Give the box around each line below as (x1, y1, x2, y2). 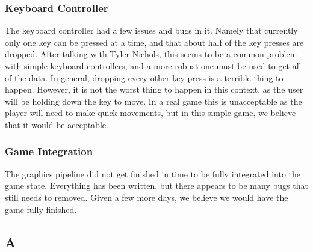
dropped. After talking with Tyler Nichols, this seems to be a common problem (5, 48, 297, 60)
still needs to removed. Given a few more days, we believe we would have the (5, 191, 288, 203)
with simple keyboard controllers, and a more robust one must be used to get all (5, 60, 302, 72)
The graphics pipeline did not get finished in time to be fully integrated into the (5, 167, 301, 180)
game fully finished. (5, 203, 77, 215)
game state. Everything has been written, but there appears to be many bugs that (5, 179, 308, 192)
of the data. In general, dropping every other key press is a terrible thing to (5, 71, 284, 84)
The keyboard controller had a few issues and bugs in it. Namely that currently (5, 24, 298, 37)
